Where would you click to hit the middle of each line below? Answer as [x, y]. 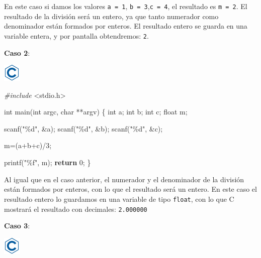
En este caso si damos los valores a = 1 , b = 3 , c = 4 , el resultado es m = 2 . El [126, 6]
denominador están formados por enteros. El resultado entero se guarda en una [126, 26]
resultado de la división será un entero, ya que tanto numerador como [111, 16]
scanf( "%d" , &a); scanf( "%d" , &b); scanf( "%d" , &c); [83, 128]
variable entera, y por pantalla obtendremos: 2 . [76, 35]
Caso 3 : [17, 226]
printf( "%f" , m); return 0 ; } [48, 162]
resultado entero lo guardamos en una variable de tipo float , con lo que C [119, 199]
